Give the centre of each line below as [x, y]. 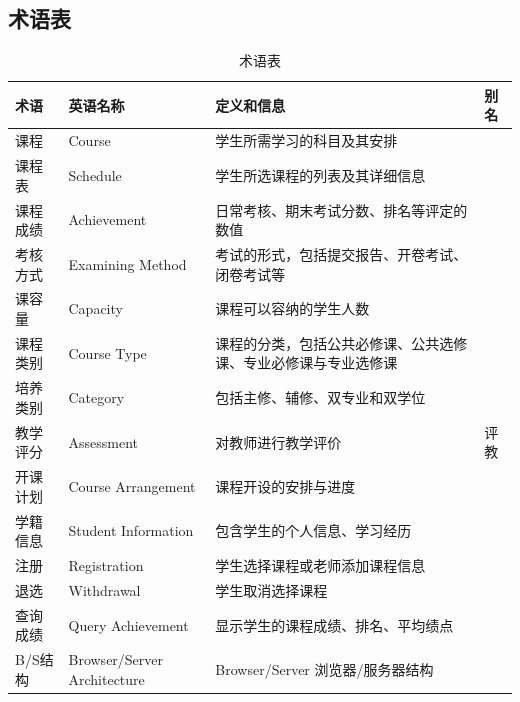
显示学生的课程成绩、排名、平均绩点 [334, 624]
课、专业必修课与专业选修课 [306, 362]
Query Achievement [128, 624]
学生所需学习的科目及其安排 [306, 140]
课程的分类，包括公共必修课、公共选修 [341, 342]
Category [96, 397]
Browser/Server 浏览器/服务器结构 [324, 668]
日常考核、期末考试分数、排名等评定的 [341, 209]
